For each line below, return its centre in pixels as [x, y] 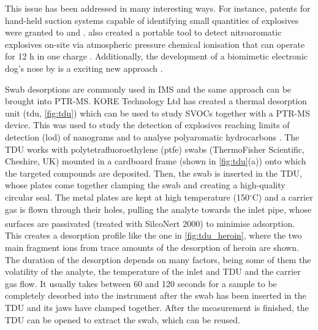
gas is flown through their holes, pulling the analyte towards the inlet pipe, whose [158, 209]
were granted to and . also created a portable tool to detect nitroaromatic [143, 32]
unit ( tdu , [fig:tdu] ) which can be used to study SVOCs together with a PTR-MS [157, 113]
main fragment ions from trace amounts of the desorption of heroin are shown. [152, 247]
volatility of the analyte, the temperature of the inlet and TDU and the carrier [153, 271]
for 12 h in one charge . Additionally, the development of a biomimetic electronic [157, 56]
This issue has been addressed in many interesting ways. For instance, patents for [158, 8]
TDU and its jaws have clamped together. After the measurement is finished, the [157, 307]
